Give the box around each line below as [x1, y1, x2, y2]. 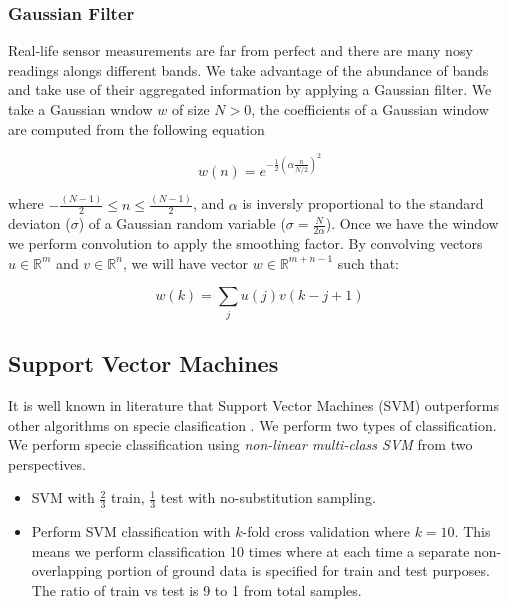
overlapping [31, 560, 103, 581]
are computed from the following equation [8, 118, 265, 139]
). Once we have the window [325, 213, 499, 234]
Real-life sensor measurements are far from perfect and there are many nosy [8, 40, 473, 61]
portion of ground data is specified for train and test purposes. [106, 560, 490, 581]
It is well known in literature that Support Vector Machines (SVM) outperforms [8, 394, 499, 415]
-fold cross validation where [242, 521, 410, 542]
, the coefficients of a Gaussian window [251, 99, 489, 119]
